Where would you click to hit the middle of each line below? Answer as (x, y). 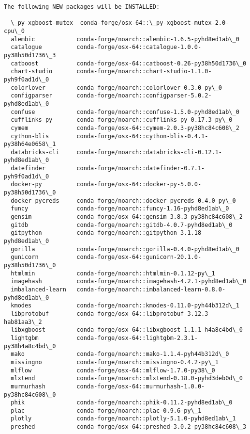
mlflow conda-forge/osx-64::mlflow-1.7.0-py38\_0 (113, 370)
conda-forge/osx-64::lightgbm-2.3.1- (137, 338)
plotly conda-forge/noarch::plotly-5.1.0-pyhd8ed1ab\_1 (123, 419)
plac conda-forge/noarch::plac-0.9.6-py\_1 (106, 410)
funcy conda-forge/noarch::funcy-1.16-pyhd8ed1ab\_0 (120, 209)
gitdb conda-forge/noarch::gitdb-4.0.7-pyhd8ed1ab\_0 (122, 225)
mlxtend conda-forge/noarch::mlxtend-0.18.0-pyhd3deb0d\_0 (127, 378)
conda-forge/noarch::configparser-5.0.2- (144, 96)
